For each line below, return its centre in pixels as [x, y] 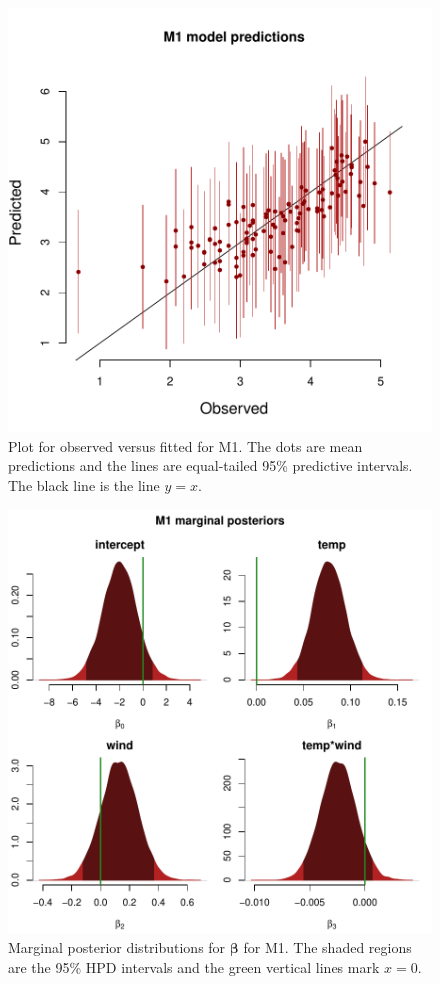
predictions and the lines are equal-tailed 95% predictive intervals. [210, 465]
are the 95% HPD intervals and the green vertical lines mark [194, 966]
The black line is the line [84, 484]
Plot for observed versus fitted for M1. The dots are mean [185, 445]
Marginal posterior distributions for [117, 946]
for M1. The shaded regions [327, 946]
